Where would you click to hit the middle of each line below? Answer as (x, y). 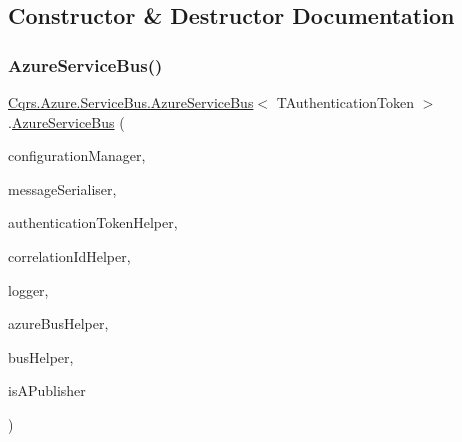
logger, (28, 289)
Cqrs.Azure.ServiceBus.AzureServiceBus (131, 102)
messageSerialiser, (62, 188)
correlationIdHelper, (69, 255)
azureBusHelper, (58, 323)
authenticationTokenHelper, (93, 222)
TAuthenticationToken (345, 102)
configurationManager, (77, 155)
